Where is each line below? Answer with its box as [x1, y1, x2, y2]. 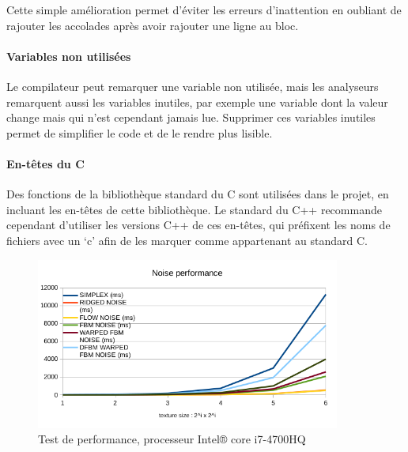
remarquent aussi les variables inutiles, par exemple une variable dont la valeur [6, 93, 388, 110]
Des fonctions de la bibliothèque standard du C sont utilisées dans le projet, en [6, 186, 389, 202]
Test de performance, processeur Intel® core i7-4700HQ [38, 431, 306, 447]
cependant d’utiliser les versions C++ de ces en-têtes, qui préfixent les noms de [6, 217, 391, 233]
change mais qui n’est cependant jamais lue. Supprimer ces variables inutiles [6, 109, 376, 126]
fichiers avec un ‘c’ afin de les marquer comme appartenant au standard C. [6, 232, 368, 248]
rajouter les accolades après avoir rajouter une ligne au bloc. [6, 17, 299, 33]
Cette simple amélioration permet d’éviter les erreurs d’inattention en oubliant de [6, 2, 402, 17]
